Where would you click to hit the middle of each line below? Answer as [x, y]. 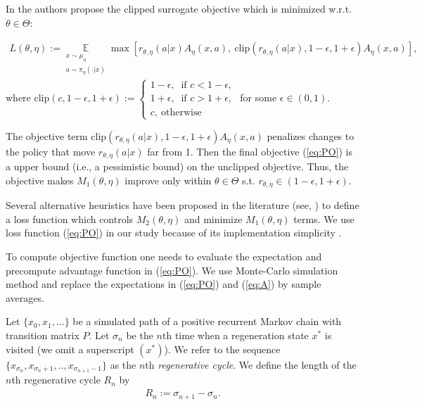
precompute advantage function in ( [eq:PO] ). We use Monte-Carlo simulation [172, 270]
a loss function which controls [70, 218]
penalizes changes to [311, 135]
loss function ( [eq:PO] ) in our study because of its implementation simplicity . [174, 233]
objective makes [40, 180]
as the [123, 364]
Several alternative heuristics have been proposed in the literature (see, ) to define [183, 205]
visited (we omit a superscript [70, 349]
